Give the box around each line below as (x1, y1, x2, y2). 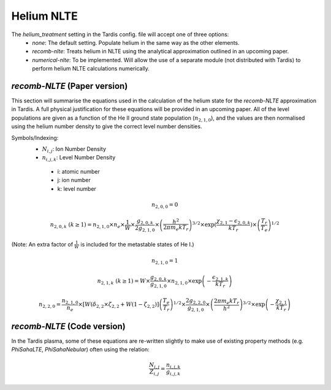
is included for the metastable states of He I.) (80, 240, 194, 248)
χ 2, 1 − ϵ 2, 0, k (216, 218, 251, 226)
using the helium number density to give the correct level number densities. (11, 123, 202, 130)
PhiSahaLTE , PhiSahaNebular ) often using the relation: (11, 346, 150, 353)
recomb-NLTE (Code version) (11, 321, 126, 331)
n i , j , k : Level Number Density (42, 154, 116, 162)
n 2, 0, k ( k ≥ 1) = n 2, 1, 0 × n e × (50, 221, 125, 230)
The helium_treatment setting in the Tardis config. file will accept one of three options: (11, 31, 229, 38)
